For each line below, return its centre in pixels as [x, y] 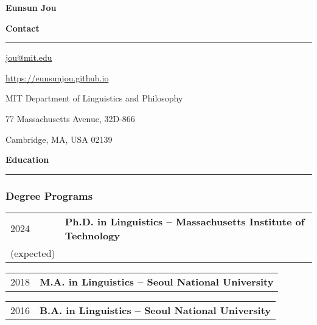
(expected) [33, 253]
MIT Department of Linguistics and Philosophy [94, 98]
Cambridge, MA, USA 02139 [59, 139]
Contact [23, 28]
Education [27, 159]
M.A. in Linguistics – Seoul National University [157, 281]
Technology [92, 235]
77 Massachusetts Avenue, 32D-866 [70, 118]
